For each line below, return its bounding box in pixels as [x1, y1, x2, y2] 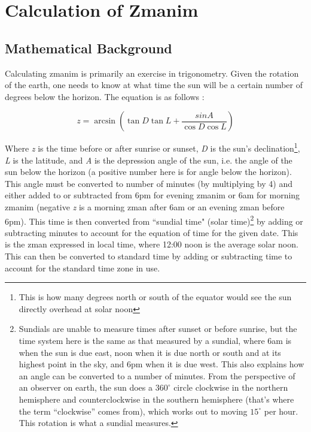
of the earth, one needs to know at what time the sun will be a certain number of [5, 78, 303, 91]
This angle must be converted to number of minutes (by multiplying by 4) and [5, 177, 292, 189]
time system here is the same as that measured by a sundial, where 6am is [19, 334, 292, 346]
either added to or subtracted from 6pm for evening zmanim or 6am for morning [5, 189, 300, 201]
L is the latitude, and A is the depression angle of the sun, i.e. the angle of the [5, 153, 292, 166]
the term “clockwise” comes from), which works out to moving [19, 404, 248, 417]
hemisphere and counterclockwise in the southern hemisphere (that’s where [19, 392, 294, 405]
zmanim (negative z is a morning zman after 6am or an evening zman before [5, 200, 285, 213]
